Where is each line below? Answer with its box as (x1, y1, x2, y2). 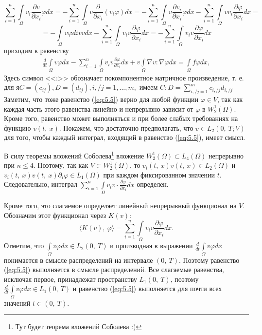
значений (4, 297, 31, 308)
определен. (137, 179, 169, 189)
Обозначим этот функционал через (4, 210, 106, 220)
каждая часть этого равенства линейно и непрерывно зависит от (4, 103, 193, 114)
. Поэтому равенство (179, 255, 240, 265)
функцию (4, 122, 31, 133)
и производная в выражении (110, 240, 193, 251)
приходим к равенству (4, 45, 69, 56)
